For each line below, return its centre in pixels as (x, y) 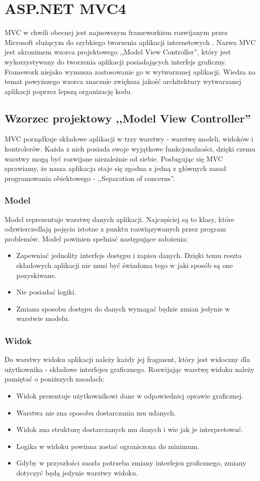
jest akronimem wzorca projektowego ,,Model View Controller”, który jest (118, 52)
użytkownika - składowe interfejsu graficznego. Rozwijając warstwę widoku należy (129, 369)
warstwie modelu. (43, 318)
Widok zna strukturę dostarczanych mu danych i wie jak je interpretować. (129, 429)
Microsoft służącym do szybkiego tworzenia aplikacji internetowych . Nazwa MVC (130, 42)
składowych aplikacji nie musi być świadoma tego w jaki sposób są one (124, 265)
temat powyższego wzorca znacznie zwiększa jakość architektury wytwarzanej (123, 81)
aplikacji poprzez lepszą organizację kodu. (68, 91)
